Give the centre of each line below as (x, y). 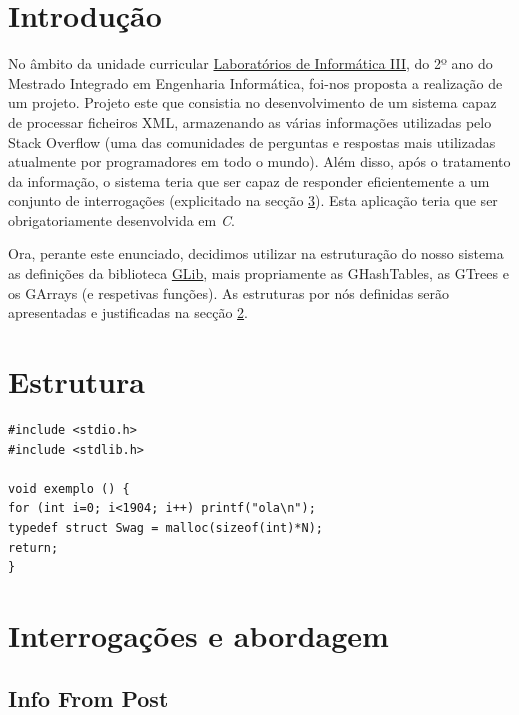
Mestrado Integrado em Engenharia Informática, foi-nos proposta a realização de (255, 82)
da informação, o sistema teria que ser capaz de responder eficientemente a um (249, 180)
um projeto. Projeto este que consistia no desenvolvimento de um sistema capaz (252, 102)
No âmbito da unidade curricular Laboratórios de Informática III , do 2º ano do (250, 63)
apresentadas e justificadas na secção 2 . (128, 312)
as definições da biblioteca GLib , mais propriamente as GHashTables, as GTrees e (258, 273)
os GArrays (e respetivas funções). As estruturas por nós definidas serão (229, 292)
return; (33, 547)
